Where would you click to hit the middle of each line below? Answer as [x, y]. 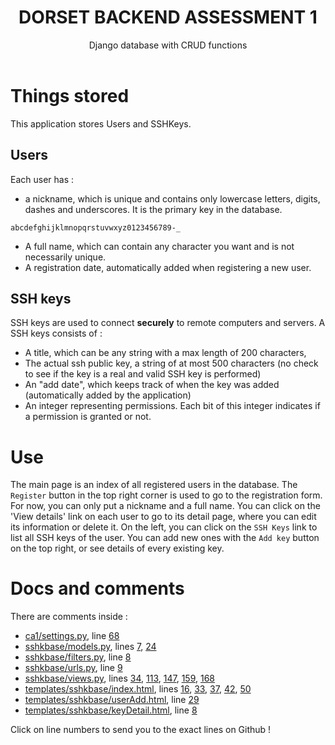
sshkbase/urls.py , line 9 [73, 668]
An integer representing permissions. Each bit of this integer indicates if [172, 406]
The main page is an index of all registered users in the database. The [154, 485]
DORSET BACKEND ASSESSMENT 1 [168, 17]
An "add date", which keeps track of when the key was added [152, 385]
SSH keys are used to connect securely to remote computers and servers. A [168, 323]
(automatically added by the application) [108, 395]
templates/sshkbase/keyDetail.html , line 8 [111, 710]
